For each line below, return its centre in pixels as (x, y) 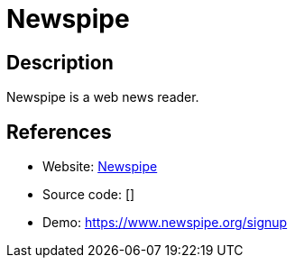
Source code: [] (89, 195)
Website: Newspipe (100, 167)
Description (60, 62)
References (59, 132)
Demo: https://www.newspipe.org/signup (165, 223)
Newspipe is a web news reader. (103, 97)
